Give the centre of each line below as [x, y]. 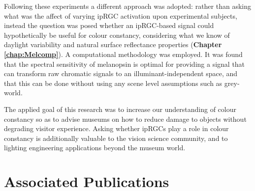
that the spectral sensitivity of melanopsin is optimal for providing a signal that [125, 64]
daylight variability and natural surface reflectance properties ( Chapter [113, 44]
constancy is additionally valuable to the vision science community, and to [116, 138]
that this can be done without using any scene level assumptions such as [113, 83]
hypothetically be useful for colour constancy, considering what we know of [117, 35]
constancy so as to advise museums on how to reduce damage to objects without [125, 119]
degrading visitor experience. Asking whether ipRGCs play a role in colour [116, 128]
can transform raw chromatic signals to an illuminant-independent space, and [121, 73]
